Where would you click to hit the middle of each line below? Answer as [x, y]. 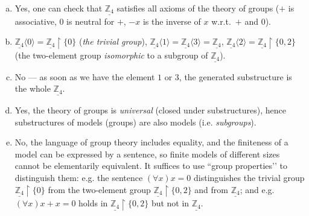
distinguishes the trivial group [249, 177]
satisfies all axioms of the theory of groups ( [198, 8]
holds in [93, 203]
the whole [33, 88]
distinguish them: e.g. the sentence [79, 177]
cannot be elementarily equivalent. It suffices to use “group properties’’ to [151, 166]
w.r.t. [221, 21]
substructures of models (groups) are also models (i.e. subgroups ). [135, 122]
